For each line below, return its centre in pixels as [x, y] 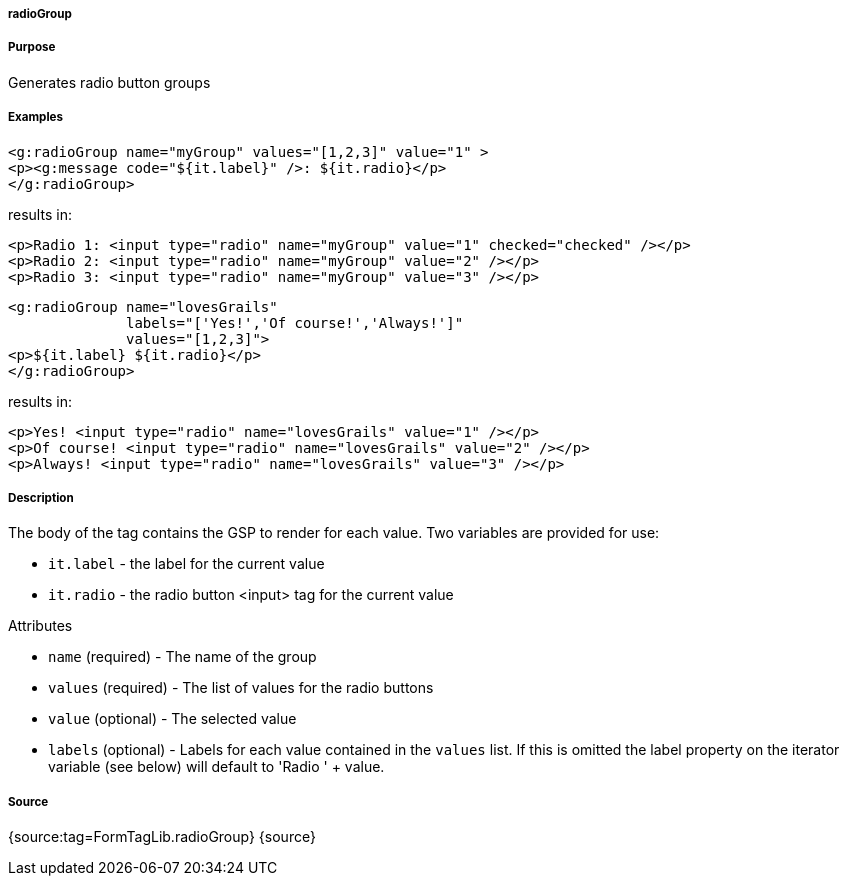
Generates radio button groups [109, 82]
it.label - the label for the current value [186, 564]
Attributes [40, 626]
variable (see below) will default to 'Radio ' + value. [216, 767]
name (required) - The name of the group [182, 657]
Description [41, 497]
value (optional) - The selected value [172, 719]
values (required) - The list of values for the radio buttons [241, 688]
